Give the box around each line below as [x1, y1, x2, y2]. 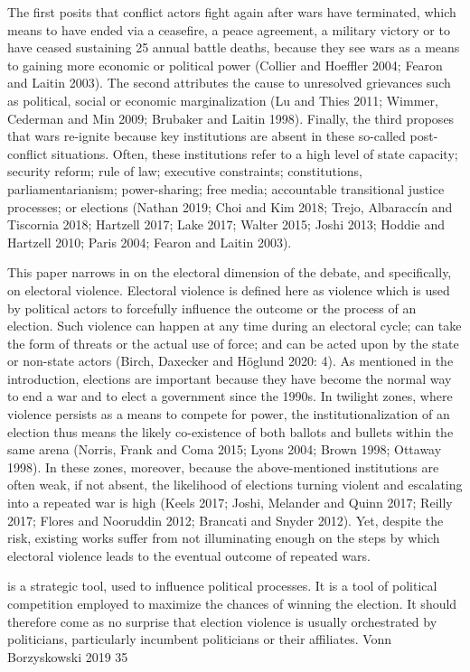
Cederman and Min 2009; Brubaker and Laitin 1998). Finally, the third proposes [7, 108, 455, 127]
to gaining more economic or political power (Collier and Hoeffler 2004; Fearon [7, 55, 443, 74]
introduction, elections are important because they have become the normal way [7, 369, 452, 387]
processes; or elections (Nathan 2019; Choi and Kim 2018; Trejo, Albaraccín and [7, 197, 453, 216]
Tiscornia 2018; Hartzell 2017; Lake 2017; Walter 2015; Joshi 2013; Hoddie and [7, 215, 446, 234]
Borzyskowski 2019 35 [7, 647, 128, 666]
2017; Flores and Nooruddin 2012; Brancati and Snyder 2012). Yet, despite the [7, 510, 444, 529]
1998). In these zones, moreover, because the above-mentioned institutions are [7, 457, 439, 476]
